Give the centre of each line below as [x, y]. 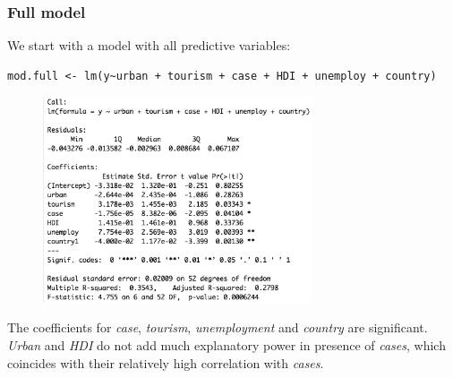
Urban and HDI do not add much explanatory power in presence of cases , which [226, 344]
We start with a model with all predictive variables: [149, 45]
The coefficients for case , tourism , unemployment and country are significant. [218, 327]
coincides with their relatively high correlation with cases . [166, 362]
